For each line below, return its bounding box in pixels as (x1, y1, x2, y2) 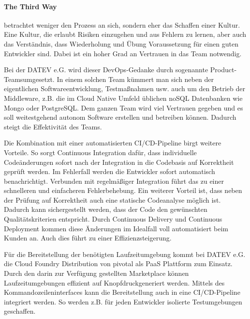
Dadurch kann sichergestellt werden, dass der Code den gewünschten (4, 204, 207, 214)
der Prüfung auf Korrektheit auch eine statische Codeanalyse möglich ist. (4, 194, 221, 205)
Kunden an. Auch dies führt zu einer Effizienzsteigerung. (4, 233, 172, 243)
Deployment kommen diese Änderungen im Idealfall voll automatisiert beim (4, 223, 228, 233)
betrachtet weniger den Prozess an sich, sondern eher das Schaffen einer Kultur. (4, 19, 240, 30)
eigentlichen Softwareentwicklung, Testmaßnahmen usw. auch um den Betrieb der (4, 83, 245, 94)
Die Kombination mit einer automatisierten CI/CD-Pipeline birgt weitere (4, 138, 221, 148)
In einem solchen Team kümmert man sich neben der (57, 74, 214, 84)
